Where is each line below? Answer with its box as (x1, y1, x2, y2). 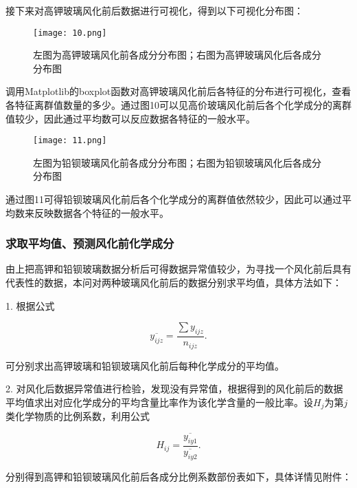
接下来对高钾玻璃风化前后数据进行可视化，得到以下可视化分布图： (5, 3, 303, 17)
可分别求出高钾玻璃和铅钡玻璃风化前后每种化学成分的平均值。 (5, 358, 284, 372)
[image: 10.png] (33, 28, 107, 38)
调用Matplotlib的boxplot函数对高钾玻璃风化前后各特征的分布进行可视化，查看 (5, 84, 352, 98)
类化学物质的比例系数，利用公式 (5, 409, 150, 423)
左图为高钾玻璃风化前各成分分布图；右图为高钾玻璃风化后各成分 (33, 47, 321, 62)
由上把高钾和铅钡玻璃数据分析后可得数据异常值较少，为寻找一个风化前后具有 (5, 262, 352, 276)
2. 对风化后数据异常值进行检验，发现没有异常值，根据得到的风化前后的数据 (5, 381, 343, 396)
